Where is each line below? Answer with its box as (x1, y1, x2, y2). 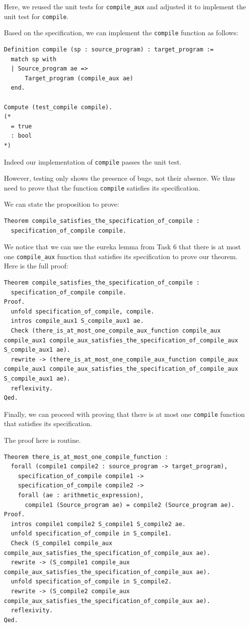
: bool (11, 132, 32, 140)
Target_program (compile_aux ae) (24, 74, 133, 82)
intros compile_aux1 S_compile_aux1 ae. (11, 317, 144, 325)
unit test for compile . (4, 11, 69, 21)
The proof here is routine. (4, 435, 81, 445)
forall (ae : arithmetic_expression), (18, 491, 144, 499)
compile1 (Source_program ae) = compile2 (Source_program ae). (24, 501, 235, 508)
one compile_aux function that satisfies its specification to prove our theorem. (4, 251, 238, 261)
